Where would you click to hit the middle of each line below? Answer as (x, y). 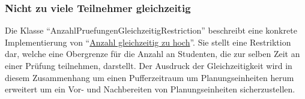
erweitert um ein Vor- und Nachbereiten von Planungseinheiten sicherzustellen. (150, 89)
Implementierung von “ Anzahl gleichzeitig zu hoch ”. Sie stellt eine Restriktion (148, 42)
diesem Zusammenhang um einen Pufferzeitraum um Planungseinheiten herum (149, 77)
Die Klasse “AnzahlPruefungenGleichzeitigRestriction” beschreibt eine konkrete (151, 30)
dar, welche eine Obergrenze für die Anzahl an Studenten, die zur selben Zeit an (152, 54)
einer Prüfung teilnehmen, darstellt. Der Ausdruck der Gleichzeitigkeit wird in (149, 65)
